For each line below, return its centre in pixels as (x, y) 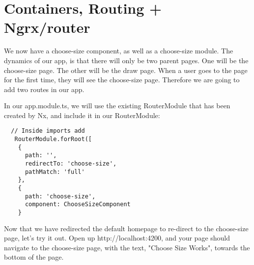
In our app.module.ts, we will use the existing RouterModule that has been (117, 106)
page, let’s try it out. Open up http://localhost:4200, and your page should (117, 238)
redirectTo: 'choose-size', (71, 164)
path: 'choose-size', (60, 196)
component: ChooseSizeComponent (78, 205)
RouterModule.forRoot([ (53, 139)
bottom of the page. (34, 257)
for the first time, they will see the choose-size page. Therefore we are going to (122, 80)
